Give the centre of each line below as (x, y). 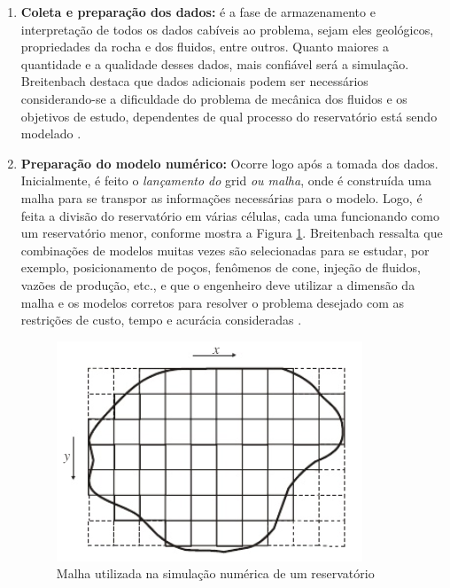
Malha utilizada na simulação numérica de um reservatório (215, 573)
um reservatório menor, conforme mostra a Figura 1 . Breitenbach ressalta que (232, 233)
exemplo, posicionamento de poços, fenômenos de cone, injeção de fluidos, (221, 267)
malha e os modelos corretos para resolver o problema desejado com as (213, 302)
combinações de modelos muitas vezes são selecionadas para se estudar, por (225, 250)
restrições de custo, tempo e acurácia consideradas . (161, 320)
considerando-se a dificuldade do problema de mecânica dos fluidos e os (214, 98)
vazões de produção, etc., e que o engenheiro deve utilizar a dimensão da (218, 284)
